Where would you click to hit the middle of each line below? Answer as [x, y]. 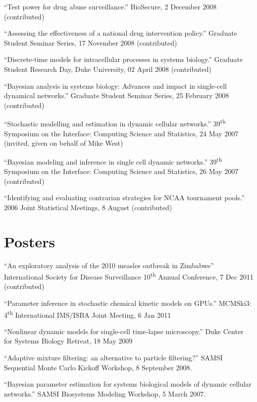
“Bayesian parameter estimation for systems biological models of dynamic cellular [128, 384]
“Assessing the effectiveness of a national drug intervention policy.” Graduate [121, 33]
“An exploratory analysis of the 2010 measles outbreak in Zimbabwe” [109, 265]
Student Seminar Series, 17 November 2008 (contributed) [91, 42]
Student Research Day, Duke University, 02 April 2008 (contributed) [108, 69]
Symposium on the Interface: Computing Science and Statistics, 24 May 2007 [121, 133]
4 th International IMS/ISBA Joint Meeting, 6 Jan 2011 [88, 314]
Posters [30, 241]
